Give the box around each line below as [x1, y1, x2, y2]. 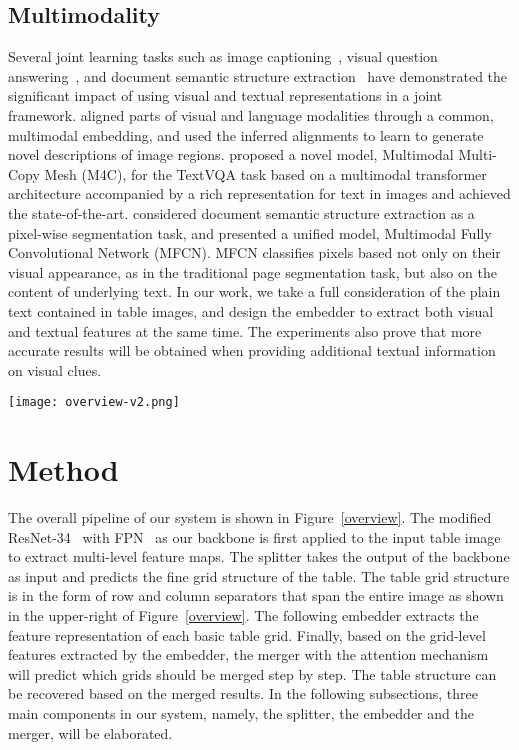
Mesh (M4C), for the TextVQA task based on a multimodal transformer [44, 163, 487, 184]
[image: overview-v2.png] [8, 395, 180, 410]
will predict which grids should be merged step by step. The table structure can [8, 663, 497, 684]
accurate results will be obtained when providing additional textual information [8, 340, 496, 361]
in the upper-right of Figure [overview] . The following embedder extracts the [8, 605, 479, 626]
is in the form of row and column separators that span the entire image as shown [8, 585, 504, 606]
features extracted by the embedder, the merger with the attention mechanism [8, 644, 489, 665]
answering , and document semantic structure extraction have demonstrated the [8, 65, 508, 86]
